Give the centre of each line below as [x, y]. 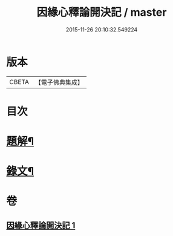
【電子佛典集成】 [59, 82]
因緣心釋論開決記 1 [41, 225]
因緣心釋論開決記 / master [102, 12]
